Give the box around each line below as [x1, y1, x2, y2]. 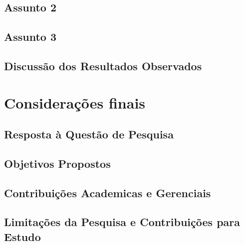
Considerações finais [4, 92, 146, 113]
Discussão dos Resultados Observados [4, 58, 202, 73]
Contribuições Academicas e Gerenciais [4, 185, 211, 200]
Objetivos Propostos [4, 155, 111, 171]
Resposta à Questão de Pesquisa [4, 126, 174, 142]
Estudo [4, 229, 41, 244]
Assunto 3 [4, 29, 57, 44]
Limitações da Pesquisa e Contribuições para [4, 214, 241, 230]
